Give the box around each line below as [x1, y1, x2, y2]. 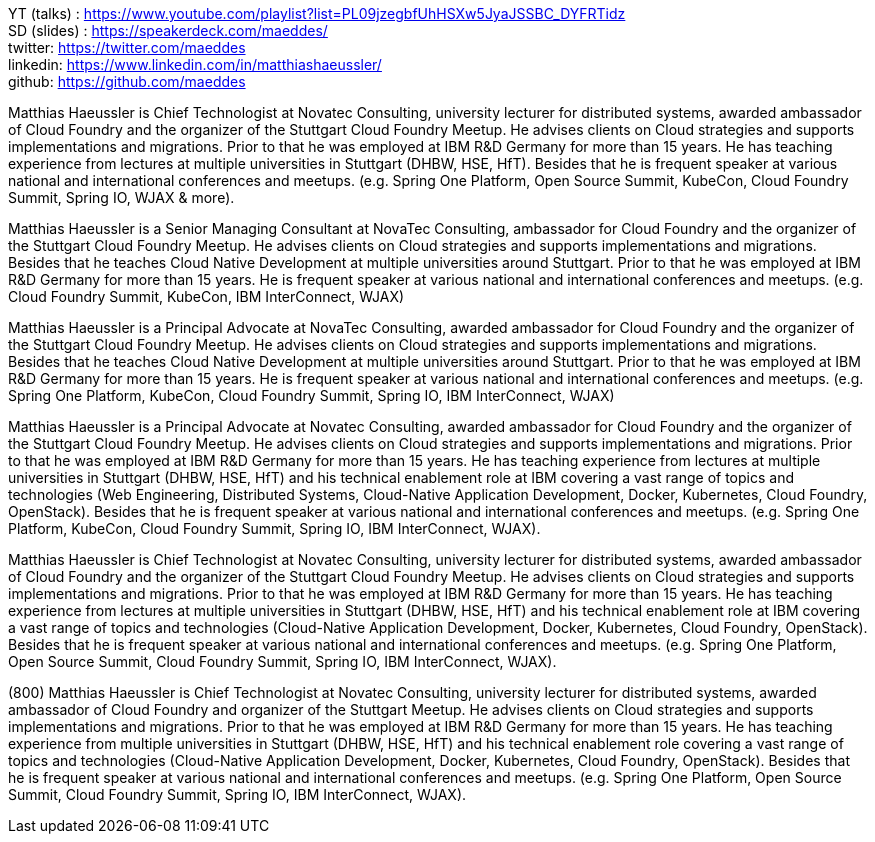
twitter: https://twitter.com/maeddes [8, 39, 246, 56]
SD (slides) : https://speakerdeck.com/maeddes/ [8, 22, 328, 39]
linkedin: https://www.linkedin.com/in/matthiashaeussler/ [8, 56, 382, 73]
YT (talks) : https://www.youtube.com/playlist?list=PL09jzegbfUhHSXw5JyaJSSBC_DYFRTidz [8, 5, 626, 22]
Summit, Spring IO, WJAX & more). [8, 189, 235, 206]
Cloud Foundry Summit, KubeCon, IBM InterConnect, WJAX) [8, 288, 405, 305]
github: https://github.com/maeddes [8, 73, 246, 90]
